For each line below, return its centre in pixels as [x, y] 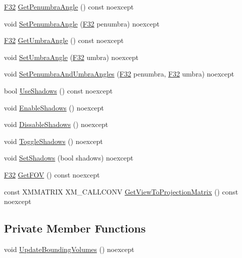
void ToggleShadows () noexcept [53, 141]
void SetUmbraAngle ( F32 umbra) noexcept [71, 57]
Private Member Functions [75, 228]
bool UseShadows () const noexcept [58, 90]
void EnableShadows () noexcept [54, 107]
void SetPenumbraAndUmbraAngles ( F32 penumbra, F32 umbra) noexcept [119, 74]
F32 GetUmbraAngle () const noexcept [64, 40]
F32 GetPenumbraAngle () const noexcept [69, 6]
